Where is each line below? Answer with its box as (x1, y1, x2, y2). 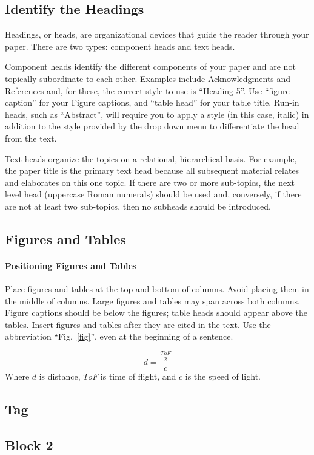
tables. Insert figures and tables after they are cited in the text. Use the (5, 318, 271, 330)
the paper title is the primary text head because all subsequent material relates (5, 164, 299, 177)
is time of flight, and (100, 370, 176, 383)
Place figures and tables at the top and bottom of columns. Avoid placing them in (5, 282, 309, 295)
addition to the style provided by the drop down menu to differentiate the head (5, 120, 299, 132)
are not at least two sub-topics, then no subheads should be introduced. (5, 199, 271, 212)
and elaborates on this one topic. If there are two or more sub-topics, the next (5, 176, 295, 188)
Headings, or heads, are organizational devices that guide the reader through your (5, 28, 309, 41)
